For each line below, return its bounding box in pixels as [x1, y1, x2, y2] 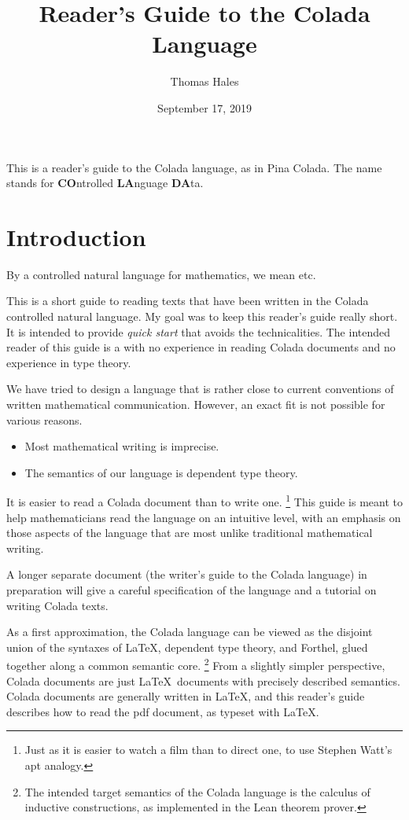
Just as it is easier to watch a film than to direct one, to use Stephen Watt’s [24, 741, 392, 758]
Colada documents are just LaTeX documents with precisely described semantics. [6, 672, 400, 689]
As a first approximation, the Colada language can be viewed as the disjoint [6, 623, 373, 640]
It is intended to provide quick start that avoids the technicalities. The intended [6, 323, 391, 340]
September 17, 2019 [157, 99, 252, 116]
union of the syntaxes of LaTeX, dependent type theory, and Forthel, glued [6, 638, 368, 655]
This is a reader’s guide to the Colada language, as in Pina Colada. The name [6, 159, 382, 175]
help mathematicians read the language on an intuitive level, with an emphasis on [6, 509, 401, 525]
